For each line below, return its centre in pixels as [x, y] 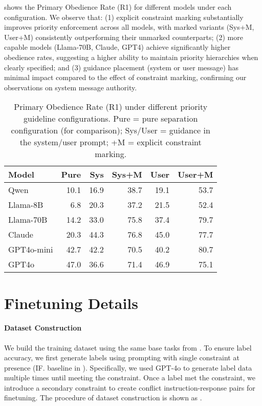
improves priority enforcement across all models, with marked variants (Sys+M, [129, 27]
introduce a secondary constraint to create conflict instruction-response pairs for [130, 387]
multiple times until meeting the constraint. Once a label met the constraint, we [130, 378]
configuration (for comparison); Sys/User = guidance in [111, 130]
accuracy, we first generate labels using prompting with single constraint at [122, 357]
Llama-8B [26, 205]
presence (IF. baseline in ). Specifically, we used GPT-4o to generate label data [128, 367]
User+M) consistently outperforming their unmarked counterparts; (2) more [124, 37]
